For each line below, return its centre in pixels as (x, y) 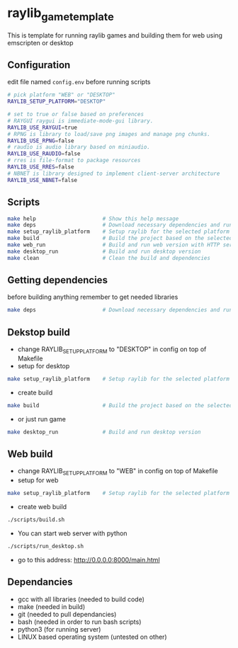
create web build (42, 507)
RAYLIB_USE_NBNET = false (42, 180)
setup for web (38, 480)
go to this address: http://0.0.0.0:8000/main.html (89, 559)
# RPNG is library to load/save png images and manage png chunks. (109, 134)
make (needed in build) (51, 606)
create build (35, 392)
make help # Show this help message (93, 218)
